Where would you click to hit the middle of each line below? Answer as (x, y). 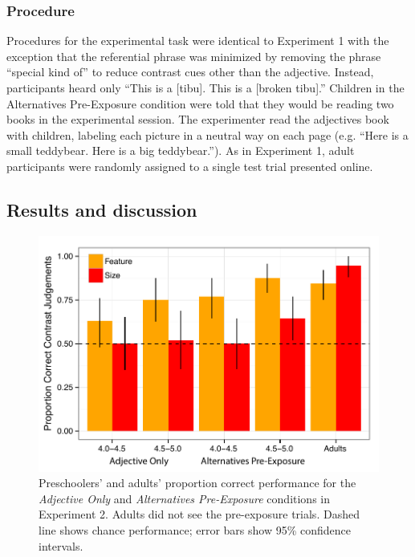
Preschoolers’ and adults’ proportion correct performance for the (197, 483)
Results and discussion (102, 209)
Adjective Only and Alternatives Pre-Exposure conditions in (185, 498)
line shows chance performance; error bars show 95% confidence (195, 529)
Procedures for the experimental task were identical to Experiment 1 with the (198, 41)
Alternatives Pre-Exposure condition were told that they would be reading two (200, 103)
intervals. (61, 545)
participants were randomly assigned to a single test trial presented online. (190, 166)
